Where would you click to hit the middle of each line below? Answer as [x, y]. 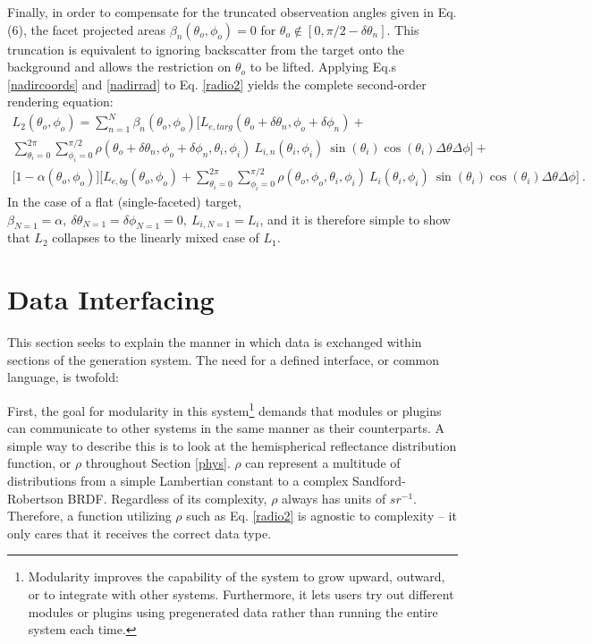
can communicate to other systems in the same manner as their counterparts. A [226, 428]
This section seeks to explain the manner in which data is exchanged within [215, 342]
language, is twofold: [63, 377]
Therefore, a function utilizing [89, 516]
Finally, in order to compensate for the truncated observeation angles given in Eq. [232, 12]
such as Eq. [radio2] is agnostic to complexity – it [321, 516]
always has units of [334, 498]
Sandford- [379, 480]
